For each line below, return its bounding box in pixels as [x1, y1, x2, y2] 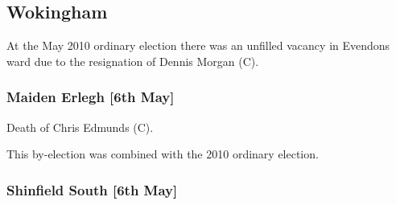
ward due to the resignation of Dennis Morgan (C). [6, 52, 259, 69]
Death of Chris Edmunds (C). [6, 118, 154, 135]
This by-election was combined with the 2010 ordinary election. [6, 146, 319, 162]
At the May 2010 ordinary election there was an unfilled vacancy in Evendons [6, 37, 390, 54]
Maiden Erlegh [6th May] [6, 87, 175, 107]
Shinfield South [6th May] [6, 179, 178, 199]
